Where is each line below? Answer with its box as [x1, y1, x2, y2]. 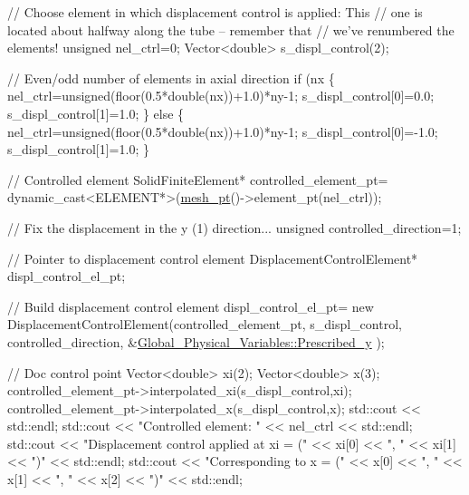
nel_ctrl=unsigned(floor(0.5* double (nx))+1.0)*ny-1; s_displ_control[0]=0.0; [7, 86, 435, 105]
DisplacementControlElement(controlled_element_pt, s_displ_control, [7, 315, 402, 334]
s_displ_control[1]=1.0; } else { [7, 103, 185, 122]
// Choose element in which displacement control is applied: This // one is [7, 3, 423, 21]
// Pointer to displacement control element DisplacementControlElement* [7, 248, 418, 267]
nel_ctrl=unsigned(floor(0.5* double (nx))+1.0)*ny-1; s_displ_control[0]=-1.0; [7, 121, 438, 141]
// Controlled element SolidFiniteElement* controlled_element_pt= [7, 170, 388, 189]
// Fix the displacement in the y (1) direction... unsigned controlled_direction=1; [7, 218, 462, 237]
